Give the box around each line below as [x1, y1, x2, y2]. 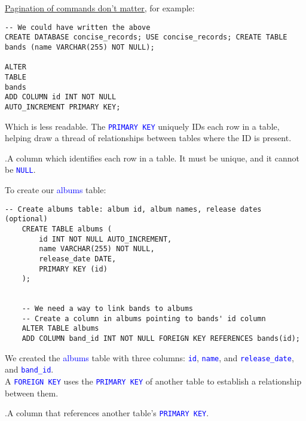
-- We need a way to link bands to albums [22, 304, 193, 313]
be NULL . [5, 163, 36, 176]
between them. [5, 386, 59, 399]
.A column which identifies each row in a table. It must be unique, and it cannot [5, 151, 299, 164]
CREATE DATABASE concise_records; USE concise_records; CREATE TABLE [5, 33, 287, 42]
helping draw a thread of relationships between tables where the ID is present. [5, 132, 292, 144]
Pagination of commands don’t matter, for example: [5, 2, 195, 14]
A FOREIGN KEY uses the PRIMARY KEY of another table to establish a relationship [5, 375, 302, 388]
